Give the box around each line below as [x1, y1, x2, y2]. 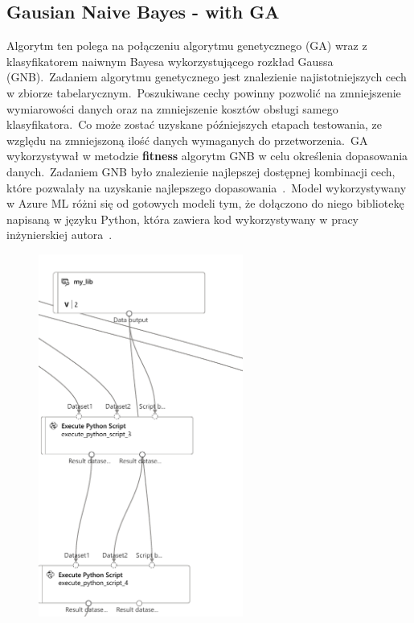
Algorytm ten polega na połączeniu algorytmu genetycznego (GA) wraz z [6, 37, 367, 54]
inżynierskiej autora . [6, 226, 113, 243]
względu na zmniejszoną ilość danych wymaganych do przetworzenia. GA [6, 131, 368, 148]
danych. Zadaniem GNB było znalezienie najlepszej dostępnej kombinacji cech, [6, 163, 396, 179]
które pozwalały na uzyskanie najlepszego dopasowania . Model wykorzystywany [6, 179, 407, 196]
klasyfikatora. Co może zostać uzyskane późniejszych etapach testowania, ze [6, 116, 383, 133]
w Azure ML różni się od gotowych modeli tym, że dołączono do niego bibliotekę [6, 195, 404, 212]
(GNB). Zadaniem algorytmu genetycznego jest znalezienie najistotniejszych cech [6, 68, 407, 85]
